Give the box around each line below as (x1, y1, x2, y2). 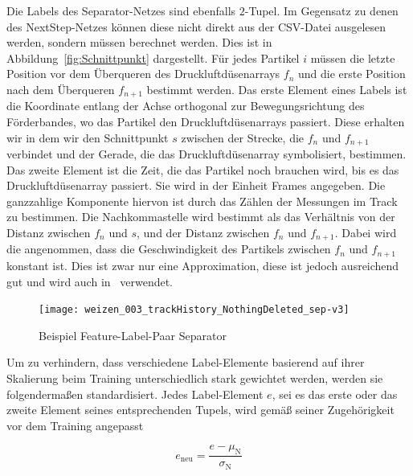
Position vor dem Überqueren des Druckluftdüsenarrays (6, 65, 280, 82)
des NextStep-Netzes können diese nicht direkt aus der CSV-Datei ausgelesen (6, 18, 386, 35)
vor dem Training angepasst (6, 416, 144, 433)
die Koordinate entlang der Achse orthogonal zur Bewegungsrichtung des (6, 97, 365, 114)
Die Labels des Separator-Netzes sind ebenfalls (6, 2, 236, 18)
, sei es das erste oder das (272, 385, 398, 402)
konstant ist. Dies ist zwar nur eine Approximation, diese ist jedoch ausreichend (6, 256, 399, 273)
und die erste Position (297, 65, 406, 82)
